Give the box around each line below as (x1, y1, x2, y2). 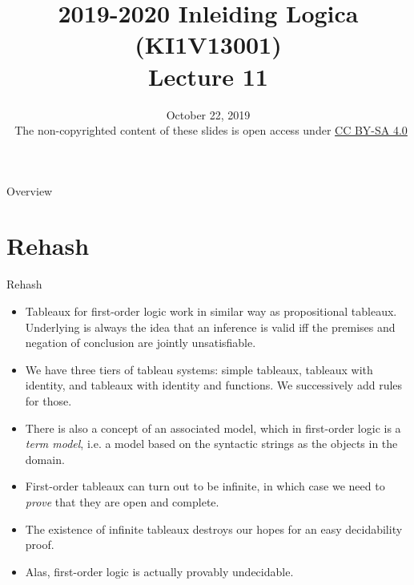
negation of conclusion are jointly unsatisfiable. (25, 334, 256, 351)
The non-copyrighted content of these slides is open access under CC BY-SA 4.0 (14, 122, 408, 139)
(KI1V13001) (135, 28, 282, 61)
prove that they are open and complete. (25, 493, 219, 510)
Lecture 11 (148, 59, 268, 92)
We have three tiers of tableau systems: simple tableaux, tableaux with (25, 361, 373, 377)
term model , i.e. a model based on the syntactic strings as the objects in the (25, 435, 398, 452)
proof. (25, 536, 54, 553)
